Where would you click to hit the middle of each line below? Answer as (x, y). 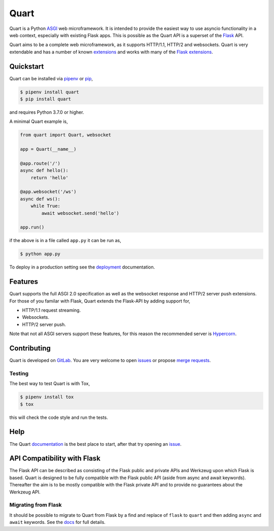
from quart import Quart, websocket (66, 135)
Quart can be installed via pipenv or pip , (51, 78)
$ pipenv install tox (47, 397)
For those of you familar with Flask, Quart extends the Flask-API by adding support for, (100, 301)
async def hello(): (44, 171)
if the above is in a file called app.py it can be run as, (65, 241)
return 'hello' (49, 177)
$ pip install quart (45, 99)
